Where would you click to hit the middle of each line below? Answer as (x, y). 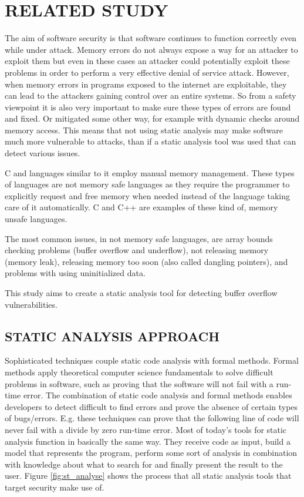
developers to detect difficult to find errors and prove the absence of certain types (151, 406)
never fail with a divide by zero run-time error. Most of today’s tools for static (146, 429)
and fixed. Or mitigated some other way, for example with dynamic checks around (152, 118)
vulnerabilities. (31, 304)
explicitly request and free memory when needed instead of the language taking (147, 195)
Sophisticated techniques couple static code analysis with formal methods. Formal (152, 360)
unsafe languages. (36, 219)
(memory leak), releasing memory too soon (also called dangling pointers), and (146, 261)
